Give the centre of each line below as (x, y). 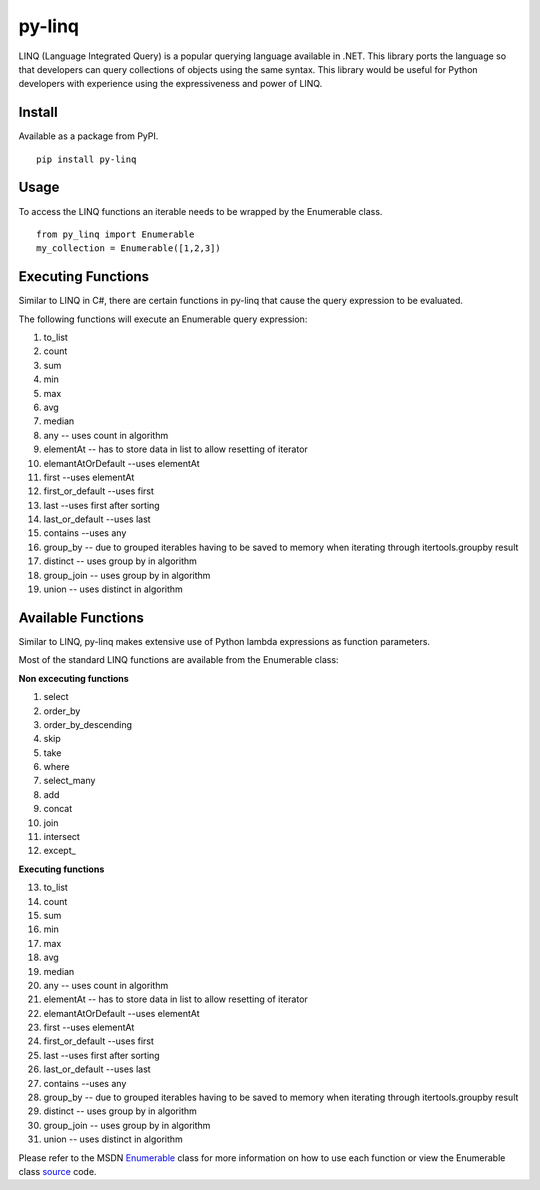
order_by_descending (88, 724)
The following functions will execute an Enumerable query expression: (163, 319)
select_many (69, 781)
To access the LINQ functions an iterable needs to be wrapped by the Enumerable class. (200, 211)
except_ (59, 851)
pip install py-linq (86, 159)
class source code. (57, 1171)
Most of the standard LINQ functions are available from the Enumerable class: (178, 660)
